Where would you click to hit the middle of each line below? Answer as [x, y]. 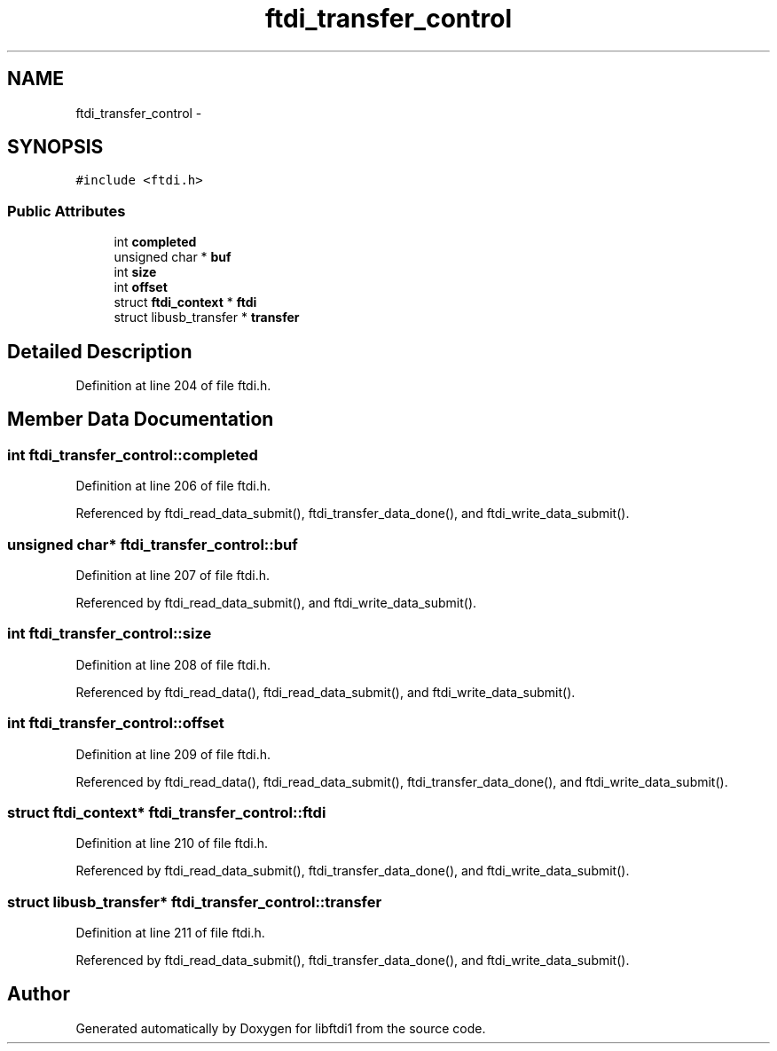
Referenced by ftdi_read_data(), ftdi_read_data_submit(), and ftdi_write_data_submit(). [326, 692]
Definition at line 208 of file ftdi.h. [173, 664]
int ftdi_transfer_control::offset [116, 723]
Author [39, 994]
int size [135, 272]
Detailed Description [100, 351]
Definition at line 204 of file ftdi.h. [173, 386]
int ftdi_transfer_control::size [110, 634]
